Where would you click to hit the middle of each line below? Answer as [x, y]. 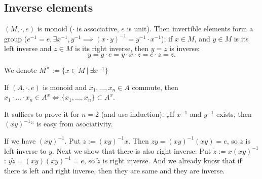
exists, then [234, 114]
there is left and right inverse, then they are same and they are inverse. [115, 170]
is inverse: [185, 48]
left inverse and [28, 48]
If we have [20, 140]
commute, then [155, 87]
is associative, [98, 29]
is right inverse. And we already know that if [172, 161]
